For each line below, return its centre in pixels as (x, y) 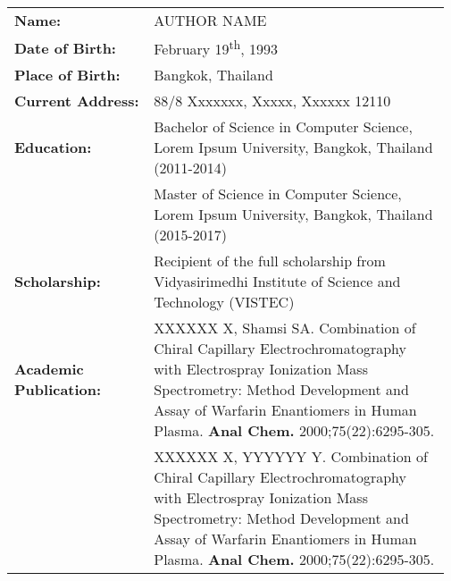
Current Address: (77, 101)
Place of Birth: (67, 75)
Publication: (58, 390)
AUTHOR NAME (210, 20)
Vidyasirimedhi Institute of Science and (277, 282)
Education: (53, 147)
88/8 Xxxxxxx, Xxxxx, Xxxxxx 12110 (272, 101)
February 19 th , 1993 (216, 48)
